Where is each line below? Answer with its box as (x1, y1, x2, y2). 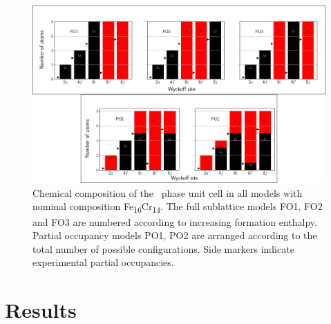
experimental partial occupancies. (32, 255, 174, 269)
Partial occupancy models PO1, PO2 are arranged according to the (32, 228, 317, 242)
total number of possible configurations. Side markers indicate (32, 241, 294, 256)
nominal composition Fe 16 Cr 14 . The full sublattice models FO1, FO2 (32, 199, 323, 216)
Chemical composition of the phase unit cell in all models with (32, 185, 303, 200)
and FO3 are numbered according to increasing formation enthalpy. (32, 214, 317, 229)
